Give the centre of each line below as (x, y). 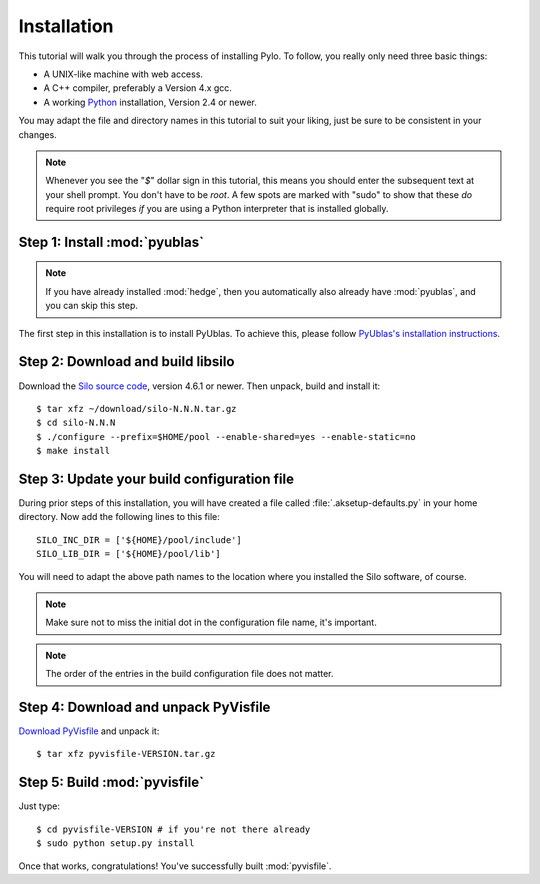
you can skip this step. (92, 306)
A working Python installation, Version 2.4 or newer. (150, 102)
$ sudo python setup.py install (115, 843)
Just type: (39, 806)
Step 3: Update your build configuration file (156, 478)
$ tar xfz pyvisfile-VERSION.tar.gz (126, 754)
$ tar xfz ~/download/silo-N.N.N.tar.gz (136, 408)
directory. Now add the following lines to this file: (119, 517)
